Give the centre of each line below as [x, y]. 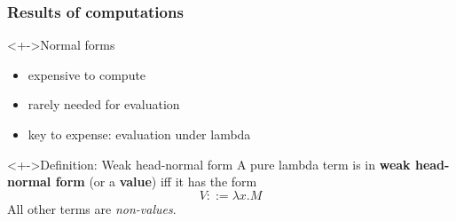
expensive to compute [87, 74]
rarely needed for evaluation [104, 104]
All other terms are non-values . [92, 208]
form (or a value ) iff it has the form [156, 182]
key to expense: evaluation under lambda [139, 134]
